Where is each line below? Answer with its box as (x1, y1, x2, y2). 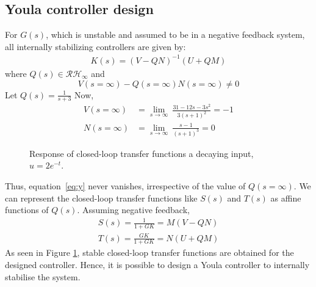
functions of (5, 203, 49, 216)
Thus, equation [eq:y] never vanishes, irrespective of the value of (5, 179, 246, 192)
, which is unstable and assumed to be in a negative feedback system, (46, 28, 305, 41)
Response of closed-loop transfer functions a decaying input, (29, 147, 254, 159)
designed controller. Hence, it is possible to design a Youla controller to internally (5, 258, 310, 271)
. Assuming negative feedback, (77, 203, 190, 216)
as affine (270, 191, 301, 204)
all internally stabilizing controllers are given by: (5, 40, 186, 53)
